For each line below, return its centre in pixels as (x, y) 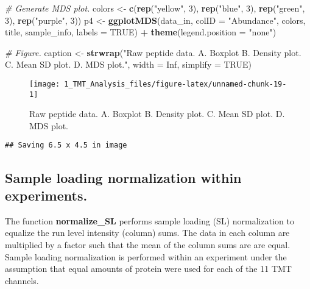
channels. (22, 280)
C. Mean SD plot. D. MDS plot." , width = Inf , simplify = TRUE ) (129, 64)
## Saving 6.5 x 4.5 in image (66, 145)
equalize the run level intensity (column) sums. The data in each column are (147, 233)
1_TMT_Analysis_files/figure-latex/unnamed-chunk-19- (175, 84)
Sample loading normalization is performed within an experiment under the (146, 256)
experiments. (46, 195)
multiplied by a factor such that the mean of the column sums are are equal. (148, 244)
